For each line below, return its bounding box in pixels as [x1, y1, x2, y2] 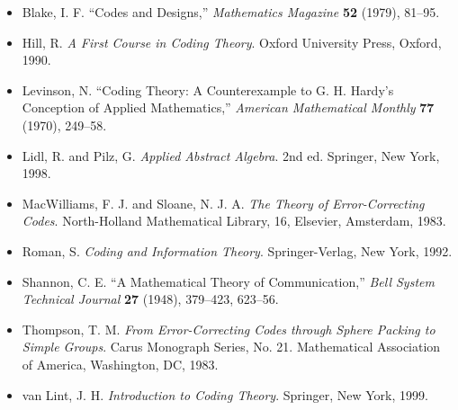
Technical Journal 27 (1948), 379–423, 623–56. [22, 290, 279, 308]
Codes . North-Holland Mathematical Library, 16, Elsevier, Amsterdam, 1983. [22, 211, 446, 230]
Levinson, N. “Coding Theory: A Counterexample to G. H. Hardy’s [22, 80, 394, 99]
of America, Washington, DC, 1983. [22, 354, 219, 373]
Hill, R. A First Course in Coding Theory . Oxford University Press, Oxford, [22, 32, 442, 51]
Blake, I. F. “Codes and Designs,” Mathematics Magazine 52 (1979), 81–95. [22, 3, 440, 21]
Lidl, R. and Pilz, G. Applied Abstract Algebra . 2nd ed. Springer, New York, [22, 146, 440, 165]
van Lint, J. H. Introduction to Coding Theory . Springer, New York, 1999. [22, 385, 428, 404]
